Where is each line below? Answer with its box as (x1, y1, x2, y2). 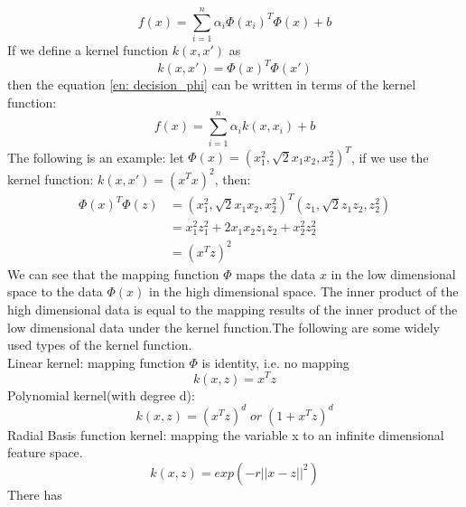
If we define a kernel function (7, 41, 169, 60)
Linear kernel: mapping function (7, 352, 185, 371)
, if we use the (350, 147, 429, 166)
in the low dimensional (331, 264, 456, 283)
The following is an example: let (7, 147, 184, 166)
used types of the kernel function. (7, 335, 192, 354)
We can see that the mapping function (7, 264, 219, 283)
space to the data (7, 282, 103, 301)
